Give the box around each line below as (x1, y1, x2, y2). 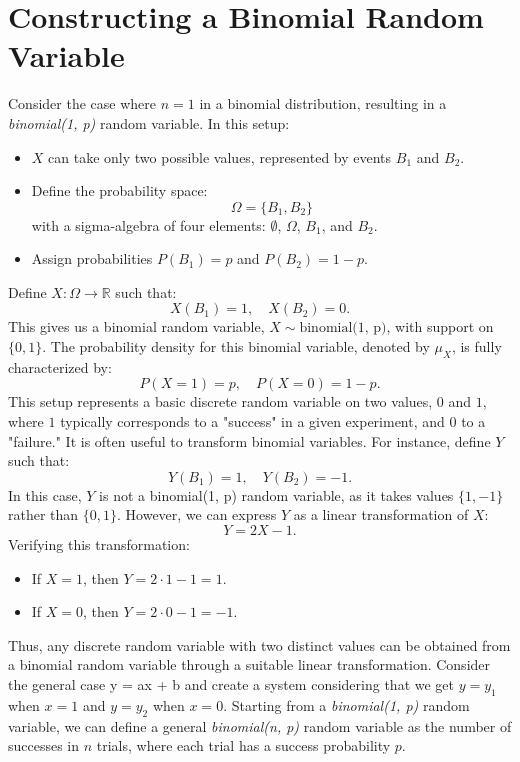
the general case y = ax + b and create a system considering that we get (8, 673, 455, 694)
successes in (8, 735, 80, 756)
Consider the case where (8, 93, 156, 114)
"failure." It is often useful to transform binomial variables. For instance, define (8, 430, 491, 451)
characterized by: (8, 356, 112, 377)
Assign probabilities (31, 248, 153, 269)
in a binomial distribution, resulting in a (199, 93, 447, 114)
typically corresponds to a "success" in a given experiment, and (60, 411, 445, 432)
